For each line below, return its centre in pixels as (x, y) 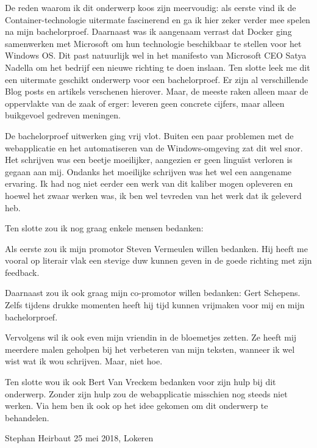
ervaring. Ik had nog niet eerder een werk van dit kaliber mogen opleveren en (149, 183)
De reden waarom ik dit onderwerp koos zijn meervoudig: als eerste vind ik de (151, 7)
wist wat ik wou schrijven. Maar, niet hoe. (84, 361)
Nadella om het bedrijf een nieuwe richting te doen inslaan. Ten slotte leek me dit (158, 67)
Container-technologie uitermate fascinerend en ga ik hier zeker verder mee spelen (158, 19)
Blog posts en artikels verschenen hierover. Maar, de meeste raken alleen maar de (157, 91)
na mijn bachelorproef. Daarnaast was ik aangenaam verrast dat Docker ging (148, 31)
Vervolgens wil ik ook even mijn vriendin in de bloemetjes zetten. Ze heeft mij (151, 337)
